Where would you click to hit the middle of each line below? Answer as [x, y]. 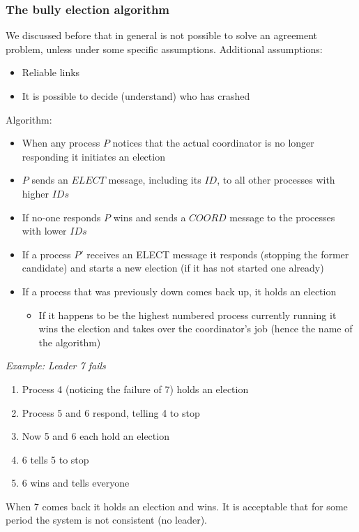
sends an [50, 180]
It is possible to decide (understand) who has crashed [136, 96]
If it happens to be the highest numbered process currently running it [188, 315]
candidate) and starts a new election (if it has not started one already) [173, 268]
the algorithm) [70, 342]
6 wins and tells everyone [76, 483]
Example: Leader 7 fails [56, 365]
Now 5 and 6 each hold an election [96, 436]
